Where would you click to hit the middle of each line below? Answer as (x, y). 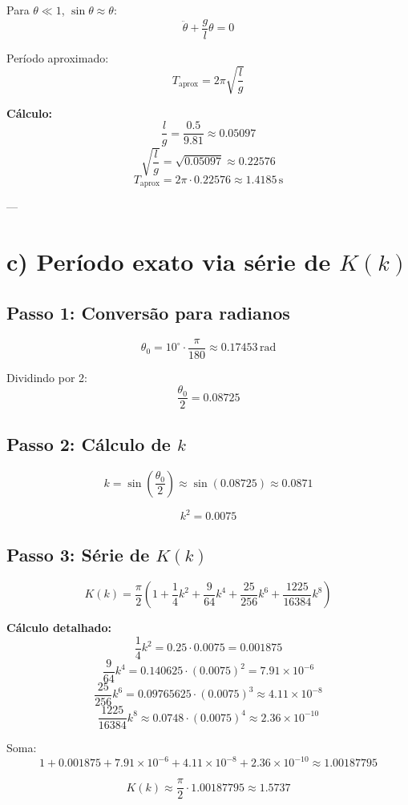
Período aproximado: (58, 57)
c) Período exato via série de (169, 262)
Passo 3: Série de (78, 555)
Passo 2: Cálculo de (89, 443)
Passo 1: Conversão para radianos (148, 312)
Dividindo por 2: (47, 377)
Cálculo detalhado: (59, 628)
